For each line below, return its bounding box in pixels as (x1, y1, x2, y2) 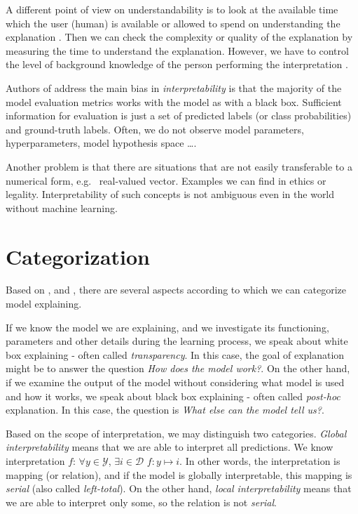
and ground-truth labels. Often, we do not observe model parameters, (6, 121, 304, 136)
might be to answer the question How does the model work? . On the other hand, (6, 361, 350, 376)
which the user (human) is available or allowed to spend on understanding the (6, 15, 340, 30)
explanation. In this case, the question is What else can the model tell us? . (6, 402, 324, 417)
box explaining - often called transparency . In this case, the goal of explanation (6, 347, 345, 362)
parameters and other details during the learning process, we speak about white (6, 334, 348, 348)
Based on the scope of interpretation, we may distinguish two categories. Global (6, 426, 347, 440)
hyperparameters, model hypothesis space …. (6, 136, 197, 150)
